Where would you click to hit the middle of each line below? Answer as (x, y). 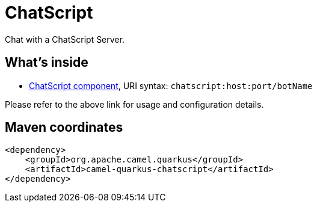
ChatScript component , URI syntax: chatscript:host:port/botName (171, 85)
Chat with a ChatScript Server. (65, 39)
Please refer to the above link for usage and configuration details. (134, 104)
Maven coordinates (64, 128)
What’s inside (47, 63)
